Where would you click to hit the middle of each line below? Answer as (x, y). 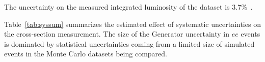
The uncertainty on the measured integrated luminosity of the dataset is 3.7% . (128, 7)
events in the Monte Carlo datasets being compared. (86, 54)
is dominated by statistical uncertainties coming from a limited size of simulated (129, 43)
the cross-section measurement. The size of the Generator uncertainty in (117, 34)
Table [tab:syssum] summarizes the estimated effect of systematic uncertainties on (132, 24)
